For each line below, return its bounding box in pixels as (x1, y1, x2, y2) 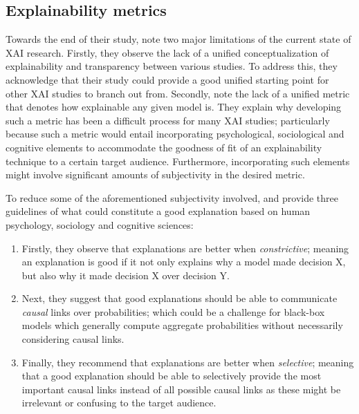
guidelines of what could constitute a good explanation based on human (6, 204, 311, 218)
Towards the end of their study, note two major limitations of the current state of (6, 32, 351, 46)
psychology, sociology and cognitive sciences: (6, 217, 194, 232)
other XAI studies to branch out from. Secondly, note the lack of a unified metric (6, 86, 350, 100)
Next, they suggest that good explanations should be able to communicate (21, 291, 338, 305)
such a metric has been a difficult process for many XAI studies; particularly (6, 113, 330, 127)
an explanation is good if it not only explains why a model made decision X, (21, 254, 346, 269)
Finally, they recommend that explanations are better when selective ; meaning (21, 355, 354, 369)
